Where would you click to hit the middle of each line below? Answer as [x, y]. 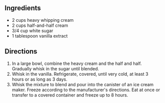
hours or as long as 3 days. [40, 79]
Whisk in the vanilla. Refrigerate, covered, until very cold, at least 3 [80, 74]
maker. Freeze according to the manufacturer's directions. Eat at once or [86, 90]
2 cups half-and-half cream [40, 25]
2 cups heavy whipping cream [43, 20]
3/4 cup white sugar [32, 30]
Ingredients [23, 8]
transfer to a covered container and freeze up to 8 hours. [70, 95]
